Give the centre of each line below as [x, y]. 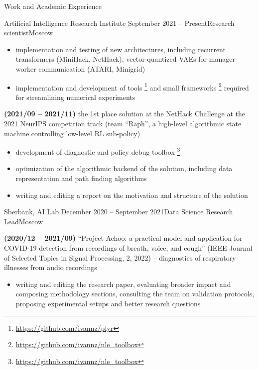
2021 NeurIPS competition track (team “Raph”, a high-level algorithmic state [123, 123]
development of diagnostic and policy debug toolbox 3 [98, 151]
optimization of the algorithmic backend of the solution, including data [124, 168]
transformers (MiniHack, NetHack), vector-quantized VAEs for [111, 59]
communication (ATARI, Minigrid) [92, 68]
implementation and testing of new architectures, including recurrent [121, 49]
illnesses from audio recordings [51, 267]
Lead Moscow [24, 221]
